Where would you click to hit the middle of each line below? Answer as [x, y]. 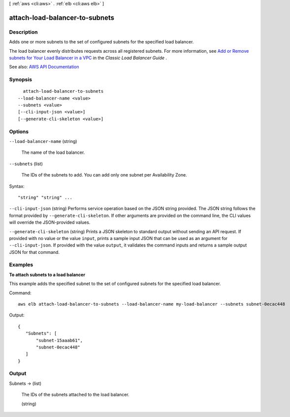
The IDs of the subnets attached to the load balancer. [76, 395]
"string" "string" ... [45, 197]
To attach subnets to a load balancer [47, 275]
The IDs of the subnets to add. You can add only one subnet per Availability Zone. [104, 175]
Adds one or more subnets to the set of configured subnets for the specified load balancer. [101, 42]
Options [19, 132]
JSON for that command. [34, 252]
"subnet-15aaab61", [60, 340]
